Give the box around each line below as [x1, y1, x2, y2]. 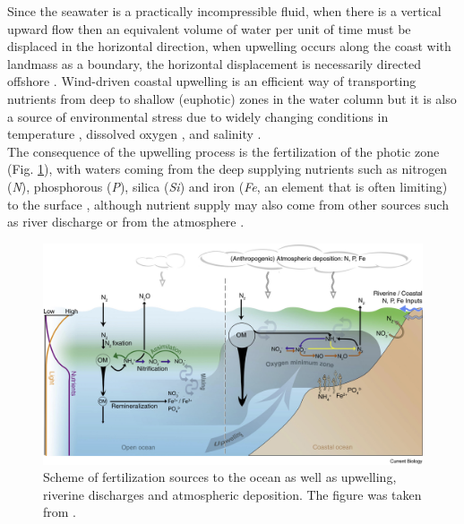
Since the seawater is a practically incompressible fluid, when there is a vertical [7, 2, 442, 20]
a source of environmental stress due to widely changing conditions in [7, 107, 389, 125]
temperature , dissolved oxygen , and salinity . [7, 125, 262, 143]
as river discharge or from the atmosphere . [7, 212, 245, 231]
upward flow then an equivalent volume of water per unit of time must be [7, 19, 411, 38]
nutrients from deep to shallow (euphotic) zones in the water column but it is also [7, 89, 457, 107]
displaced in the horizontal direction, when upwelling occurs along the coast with [7, 37, 451, 56]
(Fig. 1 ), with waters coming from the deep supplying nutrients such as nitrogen [7, 159, 448, 178]
